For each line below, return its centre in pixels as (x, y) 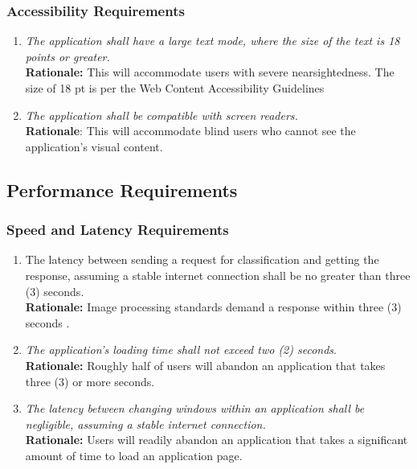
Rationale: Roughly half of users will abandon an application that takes (205, 365)
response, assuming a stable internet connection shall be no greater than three (218, 275)
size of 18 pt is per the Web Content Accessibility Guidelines (175, 88)
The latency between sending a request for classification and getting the (202, 259)
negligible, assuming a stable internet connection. (145, 424)
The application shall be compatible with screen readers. (161, 115)
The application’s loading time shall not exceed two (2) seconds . (181, 350)
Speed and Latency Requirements (118, 230)
